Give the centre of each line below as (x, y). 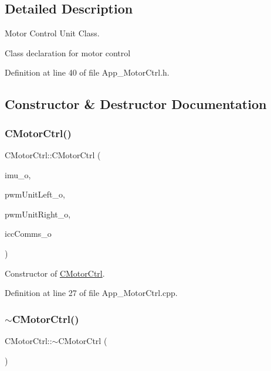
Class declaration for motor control (68, 52)
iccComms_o (28, 234)
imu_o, (18, 174)
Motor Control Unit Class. (52, 33)
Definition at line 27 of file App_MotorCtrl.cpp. (91, 293)
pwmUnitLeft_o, (35, 194)
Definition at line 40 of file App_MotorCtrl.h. (87, 72)
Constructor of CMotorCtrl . (55, 273)
